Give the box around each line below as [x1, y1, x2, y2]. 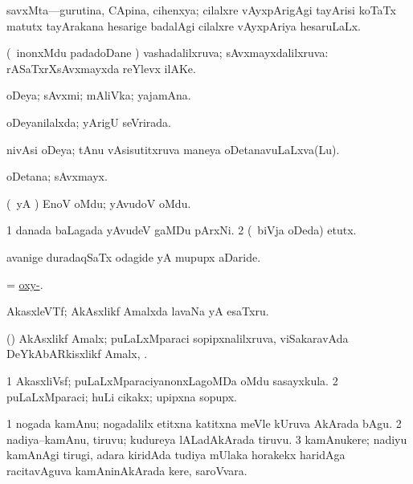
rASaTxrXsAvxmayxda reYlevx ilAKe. [6, 59, 196, 76]
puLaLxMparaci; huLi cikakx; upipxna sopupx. [6, 388, 237, 405]
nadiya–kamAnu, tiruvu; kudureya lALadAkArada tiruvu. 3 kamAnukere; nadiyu [6, 430, 407, 447]
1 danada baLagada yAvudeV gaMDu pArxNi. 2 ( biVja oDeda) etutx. [6, 222, 357, 238]
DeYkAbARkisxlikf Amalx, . [6, 345, 148, 362]
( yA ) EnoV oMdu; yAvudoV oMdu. [6, 194, 191, 211]
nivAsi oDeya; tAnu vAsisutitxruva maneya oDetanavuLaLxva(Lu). [6, 140, 340, 157]
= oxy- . [6, 275, 43, 292]
